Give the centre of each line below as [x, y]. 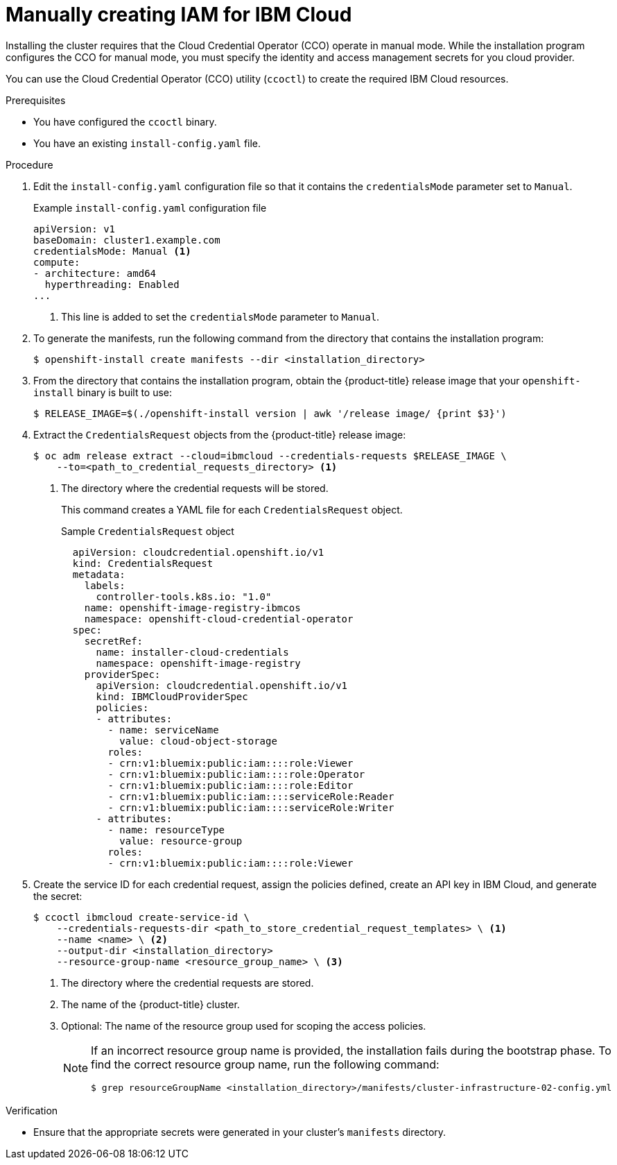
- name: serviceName [163, 730]
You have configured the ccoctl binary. [125, 121]
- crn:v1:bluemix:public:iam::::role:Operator [236, 774]
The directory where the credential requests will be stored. [195, 488]
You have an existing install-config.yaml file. [147, 143]
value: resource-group [181, 841]
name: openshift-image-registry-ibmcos [192, 607]
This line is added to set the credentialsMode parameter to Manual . [220, 316]
